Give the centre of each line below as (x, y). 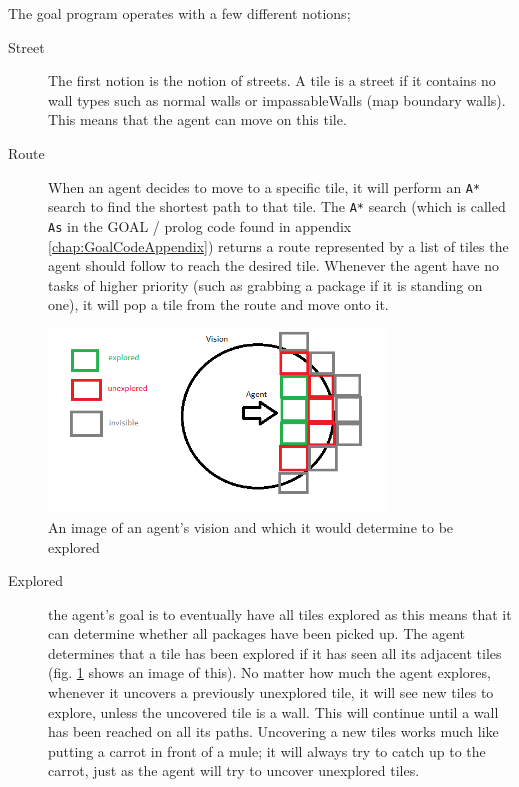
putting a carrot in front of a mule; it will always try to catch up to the (267, 750)
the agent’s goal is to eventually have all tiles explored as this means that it (280, 613)
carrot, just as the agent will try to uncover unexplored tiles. (234, 770)
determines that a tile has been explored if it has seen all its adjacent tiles (275, 652)
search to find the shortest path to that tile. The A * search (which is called (277, 206)
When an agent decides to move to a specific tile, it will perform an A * (264, 186)
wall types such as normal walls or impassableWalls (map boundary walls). (277, 99)
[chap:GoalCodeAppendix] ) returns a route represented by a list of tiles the (278, 245)
